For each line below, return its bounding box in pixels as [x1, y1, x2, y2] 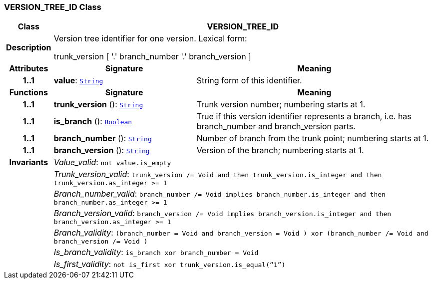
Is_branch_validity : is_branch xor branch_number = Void [53, 247, 259, 258]
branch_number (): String [53, 133, 152, 144]
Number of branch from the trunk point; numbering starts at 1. [196, 133, 429, 144]
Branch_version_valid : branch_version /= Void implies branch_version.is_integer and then [53, 208, 392, 219]
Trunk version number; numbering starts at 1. [196, 99, 366, 110]
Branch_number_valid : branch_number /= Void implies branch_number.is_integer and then [53, 189, 386, 199]
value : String [53, 75, 103, 86]
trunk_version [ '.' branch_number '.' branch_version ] [53, 51, 251, 62]
